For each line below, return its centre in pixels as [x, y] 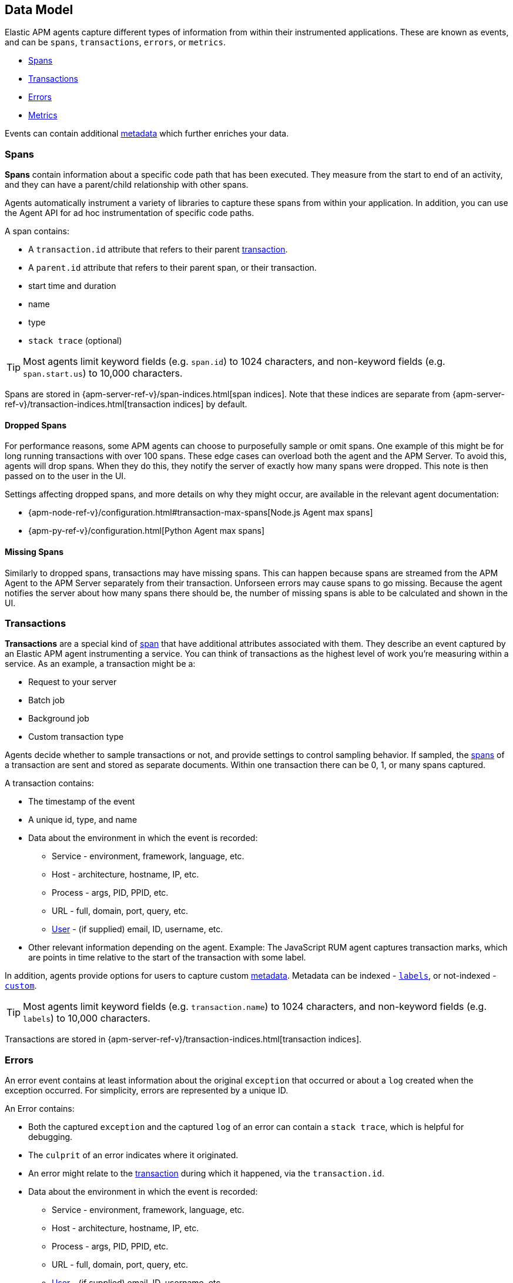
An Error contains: [40, 1109]
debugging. [51, 1137]
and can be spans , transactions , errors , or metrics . [115, 42]
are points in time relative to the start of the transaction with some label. [167, 958]
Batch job [47, 700]
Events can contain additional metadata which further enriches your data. [147, 134]
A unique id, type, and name [83, 820]
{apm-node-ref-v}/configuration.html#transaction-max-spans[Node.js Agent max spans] [201, 513]
